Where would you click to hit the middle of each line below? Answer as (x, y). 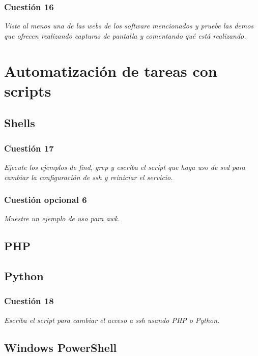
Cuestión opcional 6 (46, 200)
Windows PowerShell (61, 347)
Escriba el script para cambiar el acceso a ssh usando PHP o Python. (112, 320)
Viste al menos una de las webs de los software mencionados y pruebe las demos (129, 26)
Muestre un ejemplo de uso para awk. (62, 218)
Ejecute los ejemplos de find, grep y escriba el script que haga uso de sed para (125, 167)
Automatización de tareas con (111, 70)
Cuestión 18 (29, 301)
